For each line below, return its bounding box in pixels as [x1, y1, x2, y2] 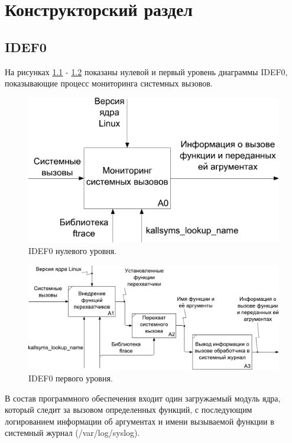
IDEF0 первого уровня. [28, 372, 113, 384]
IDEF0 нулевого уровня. [28, 245, 117, 257]
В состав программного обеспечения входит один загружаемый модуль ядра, [5, 391, 281, 404]
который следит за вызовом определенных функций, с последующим [5, 403, 252, 416]
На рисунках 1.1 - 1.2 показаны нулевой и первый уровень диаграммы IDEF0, [5, 65, 288, 78]
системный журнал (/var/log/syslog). [5, 426, 140, 439]
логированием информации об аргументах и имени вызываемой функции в [5, 415, 274, 427]
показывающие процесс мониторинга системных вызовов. [5, 77, 213, 89]
